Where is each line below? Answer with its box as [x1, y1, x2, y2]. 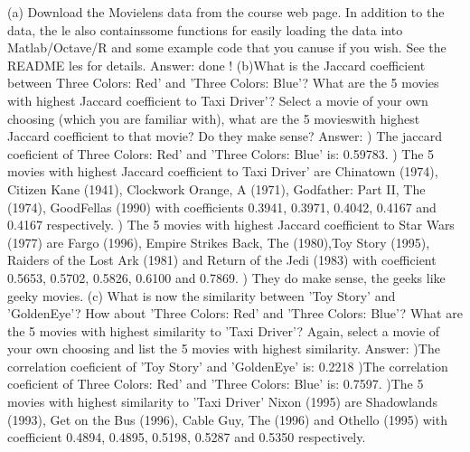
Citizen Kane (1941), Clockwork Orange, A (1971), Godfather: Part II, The [7, 179, 426, 198]
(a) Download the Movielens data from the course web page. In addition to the [7, 3, 445, 21]
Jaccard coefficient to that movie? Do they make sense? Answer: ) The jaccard [7, 127, 442, 146]
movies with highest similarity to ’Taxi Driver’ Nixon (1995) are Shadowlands [7, 392, 437, 411]
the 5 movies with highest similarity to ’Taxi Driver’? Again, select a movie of [7, 321, 440, 340]
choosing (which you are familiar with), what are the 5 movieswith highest [7, 108, 420, 127]
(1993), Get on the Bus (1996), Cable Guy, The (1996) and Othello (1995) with [7, 410, 447, 428]
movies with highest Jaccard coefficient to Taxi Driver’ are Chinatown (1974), [7, 162, 438, 181]
